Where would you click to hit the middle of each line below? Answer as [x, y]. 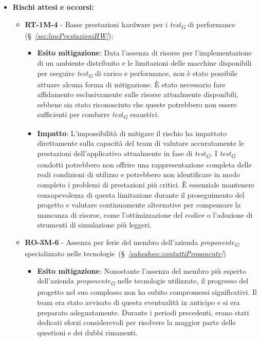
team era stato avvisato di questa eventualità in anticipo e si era [138, 302]
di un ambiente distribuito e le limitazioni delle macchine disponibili [144, 62]
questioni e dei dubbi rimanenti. [87, 332]
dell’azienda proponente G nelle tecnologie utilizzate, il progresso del [143, 281]
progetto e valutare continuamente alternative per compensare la [139, 205]
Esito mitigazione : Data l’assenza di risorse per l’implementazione [144, 53]
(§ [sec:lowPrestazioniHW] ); [69, 35]
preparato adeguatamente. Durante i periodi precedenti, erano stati [143, 312]
